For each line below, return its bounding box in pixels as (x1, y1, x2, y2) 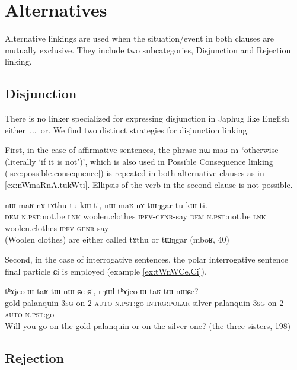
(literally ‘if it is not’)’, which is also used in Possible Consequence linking (5, 155, 273, 167)
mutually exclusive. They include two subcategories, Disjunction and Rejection (5, 43, 291, 56)
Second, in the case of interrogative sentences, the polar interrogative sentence (5, 253, 289, 266)
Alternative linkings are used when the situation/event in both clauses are (5, 32, 274, 44)
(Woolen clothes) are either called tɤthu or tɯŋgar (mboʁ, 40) (5, 233, 229, 245)
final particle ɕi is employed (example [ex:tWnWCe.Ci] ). (5, 264, 207, 277)
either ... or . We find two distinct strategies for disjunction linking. (5, 123, 250, 136)
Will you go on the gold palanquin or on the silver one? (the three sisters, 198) (5, 320, 291, 332)
